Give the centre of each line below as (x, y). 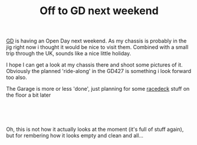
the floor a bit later (29, 95)
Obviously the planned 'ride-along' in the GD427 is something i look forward (99, 71)
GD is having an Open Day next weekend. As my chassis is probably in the (96, 41)
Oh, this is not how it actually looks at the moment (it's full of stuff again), (95, 129)
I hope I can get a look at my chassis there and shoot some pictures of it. (94, 65)
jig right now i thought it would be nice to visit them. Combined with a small (97, 47)
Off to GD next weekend (99, 11)
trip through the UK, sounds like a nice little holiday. (69, 54)
